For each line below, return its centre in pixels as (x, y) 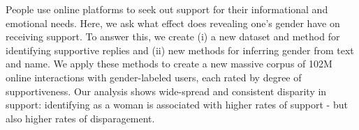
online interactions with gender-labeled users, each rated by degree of (154, 77)
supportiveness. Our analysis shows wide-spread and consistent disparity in (166, 91)
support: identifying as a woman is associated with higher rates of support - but (177, 105)
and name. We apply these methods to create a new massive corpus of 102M (169, 64)
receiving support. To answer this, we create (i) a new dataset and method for (173, 36)
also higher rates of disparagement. (80, 118)
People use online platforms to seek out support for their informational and (167, 9)
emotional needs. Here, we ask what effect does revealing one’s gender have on (173, 23)
